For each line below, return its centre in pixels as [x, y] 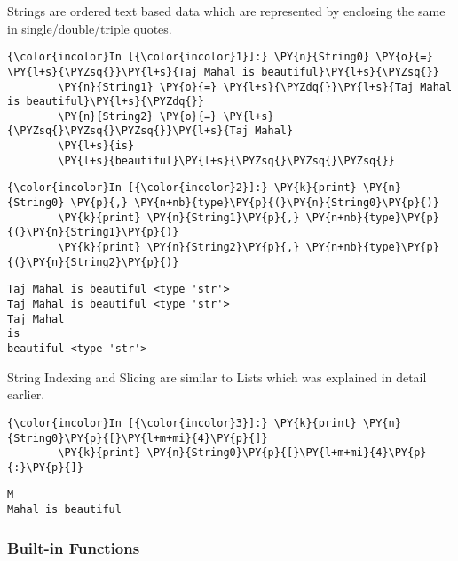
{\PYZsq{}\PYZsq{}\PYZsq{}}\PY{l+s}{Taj [128, 131]
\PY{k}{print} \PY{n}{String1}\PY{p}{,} [179, 217]
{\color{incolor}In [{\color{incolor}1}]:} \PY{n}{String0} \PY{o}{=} [220, 57]
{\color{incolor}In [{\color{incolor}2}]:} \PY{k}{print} [182, 188]
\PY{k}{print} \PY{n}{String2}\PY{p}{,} [179, 248]
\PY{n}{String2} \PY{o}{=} [138, 116]
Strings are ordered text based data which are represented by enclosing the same [226, 11]
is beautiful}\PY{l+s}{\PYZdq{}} [106, 102]
